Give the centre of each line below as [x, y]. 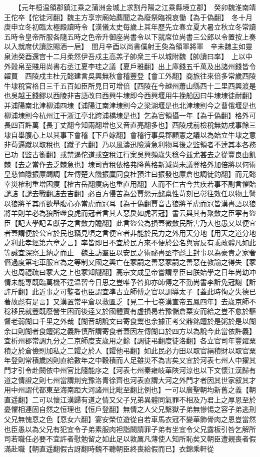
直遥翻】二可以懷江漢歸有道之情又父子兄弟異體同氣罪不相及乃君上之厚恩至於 [130, 399]
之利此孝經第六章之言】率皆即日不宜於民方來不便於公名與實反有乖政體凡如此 [130, 243]
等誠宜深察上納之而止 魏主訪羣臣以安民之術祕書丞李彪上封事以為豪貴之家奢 [130, 252]
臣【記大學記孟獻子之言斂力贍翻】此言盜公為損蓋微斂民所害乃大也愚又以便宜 [130, 223]
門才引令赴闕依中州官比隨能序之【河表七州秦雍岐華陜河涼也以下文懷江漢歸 [126, 370]
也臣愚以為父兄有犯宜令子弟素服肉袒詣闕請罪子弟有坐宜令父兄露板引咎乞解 [126, 429]
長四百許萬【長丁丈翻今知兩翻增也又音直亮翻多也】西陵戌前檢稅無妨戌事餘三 [130, 125]
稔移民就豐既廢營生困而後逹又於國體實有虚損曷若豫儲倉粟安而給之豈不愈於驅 [130, 311]
